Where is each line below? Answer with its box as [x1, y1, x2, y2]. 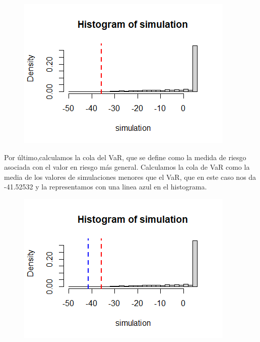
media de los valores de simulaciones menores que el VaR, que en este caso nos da [4, 171, 256, 182]
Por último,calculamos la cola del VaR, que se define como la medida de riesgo [4, 152, 246, 162]
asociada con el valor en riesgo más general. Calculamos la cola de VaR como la [4, 162, 250, 172]
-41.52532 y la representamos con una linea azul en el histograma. [4, 181, 207, 192]
